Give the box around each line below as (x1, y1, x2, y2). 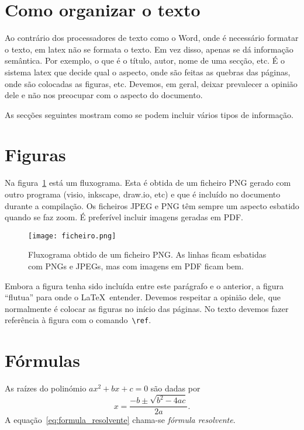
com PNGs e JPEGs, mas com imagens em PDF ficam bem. (28, 260, 244, 272)
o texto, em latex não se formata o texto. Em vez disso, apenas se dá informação (5, 43, 293, 55)
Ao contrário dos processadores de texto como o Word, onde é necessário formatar (5, 32, 299, 44)
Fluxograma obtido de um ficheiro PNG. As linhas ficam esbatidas (28, 248, 267, 261)
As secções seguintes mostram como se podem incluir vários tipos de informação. (5, 108, 293, 120)
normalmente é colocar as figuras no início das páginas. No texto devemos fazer (5, 302, 289, 314)
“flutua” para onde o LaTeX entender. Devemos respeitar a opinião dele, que (5, 291, 281, 303)
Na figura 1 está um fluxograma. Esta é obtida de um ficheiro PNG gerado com (5, 176, 291, 189)
